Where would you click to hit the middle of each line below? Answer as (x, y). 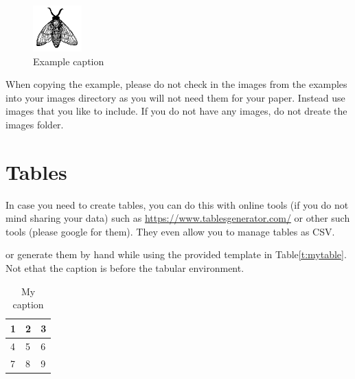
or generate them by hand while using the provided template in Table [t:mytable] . (176, 254)
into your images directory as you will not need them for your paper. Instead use (175, 97)
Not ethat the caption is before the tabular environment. (125, 268)
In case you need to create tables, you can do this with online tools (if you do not (177, 204)
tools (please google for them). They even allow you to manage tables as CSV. (170, 231)
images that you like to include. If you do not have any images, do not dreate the (176, 111)
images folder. (35, 124)
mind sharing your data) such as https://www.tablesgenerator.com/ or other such (178, 218)
